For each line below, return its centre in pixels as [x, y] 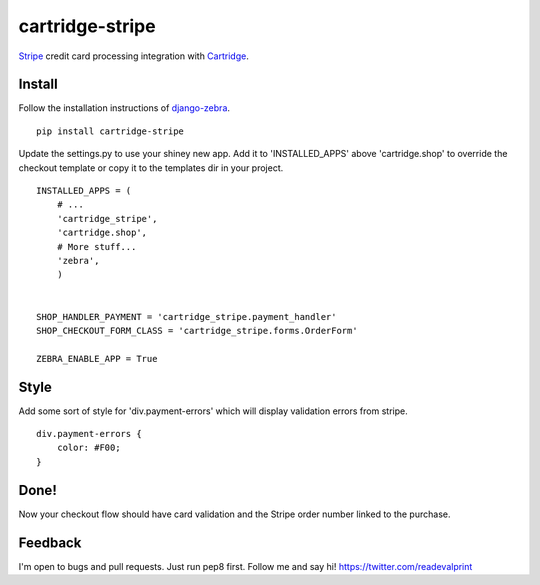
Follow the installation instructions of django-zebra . [124, 108]
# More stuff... [96, 246]
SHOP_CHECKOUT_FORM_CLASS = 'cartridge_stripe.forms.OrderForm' [197, 330]
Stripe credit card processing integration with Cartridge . [133, 56]
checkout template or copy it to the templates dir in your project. [151, 167]
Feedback [50, 542]
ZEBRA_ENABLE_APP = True [97, 358]
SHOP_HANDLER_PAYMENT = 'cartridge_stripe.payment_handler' [186, 316]
